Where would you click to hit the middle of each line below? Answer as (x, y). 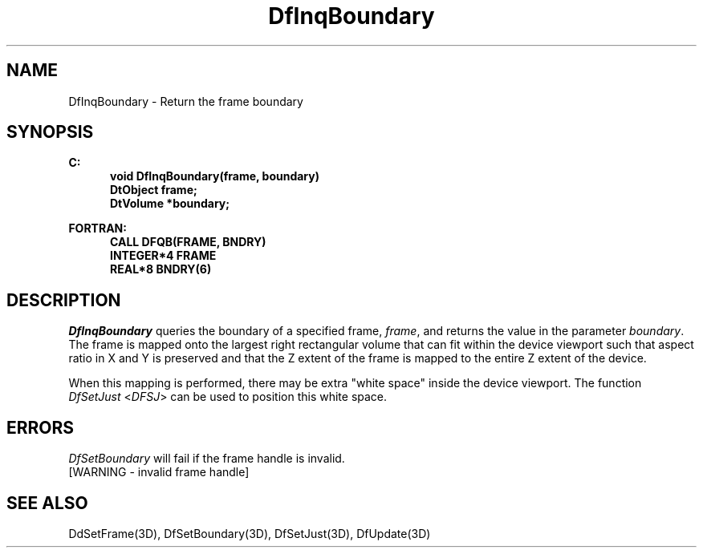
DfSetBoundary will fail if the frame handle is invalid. (207, 459)
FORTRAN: (98, 228)
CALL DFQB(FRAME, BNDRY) (188, 242)
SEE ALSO (47, 503)
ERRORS (41, 427)
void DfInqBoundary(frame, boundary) (215, 176)
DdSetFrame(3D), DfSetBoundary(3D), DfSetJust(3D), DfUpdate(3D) (250, 533)
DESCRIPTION (64, 300)
